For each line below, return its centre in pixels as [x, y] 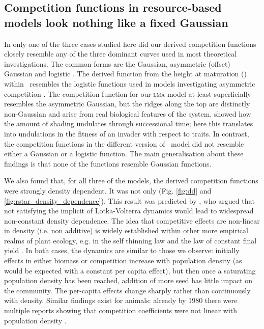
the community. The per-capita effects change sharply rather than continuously [127, 290]
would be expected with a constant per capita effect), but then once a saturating [130, 270]
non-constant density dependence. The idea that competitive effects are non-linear [132, 220]
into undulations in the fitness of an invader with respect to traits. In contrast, [127, 133]
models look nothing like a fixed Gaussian [116, 22]
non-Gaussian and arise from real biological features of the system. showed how [128, 113]
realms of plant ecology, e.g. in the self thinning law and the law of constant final [130, 240]
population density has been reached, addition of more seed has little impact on [128, 280]
